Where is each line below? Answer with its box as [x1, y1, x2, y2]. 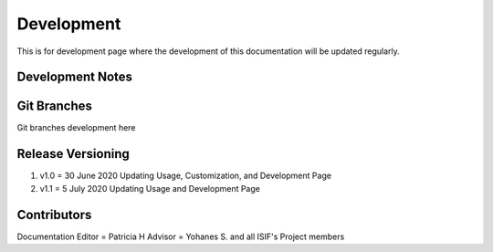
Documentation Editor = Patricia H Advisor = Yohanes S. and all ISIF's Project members [16, 231, 345, 242]
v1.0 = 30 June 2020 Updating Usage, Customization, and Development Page [39, 170, 332, 182]
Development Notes [16, 69, 132, 85]
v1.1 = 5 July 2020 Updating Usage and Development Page [39, 183, 260, 194]
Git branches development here [16, 122, 136, 133]
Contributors [16, 206, 92, 223]
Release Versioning [16, 146, 130, 162]
